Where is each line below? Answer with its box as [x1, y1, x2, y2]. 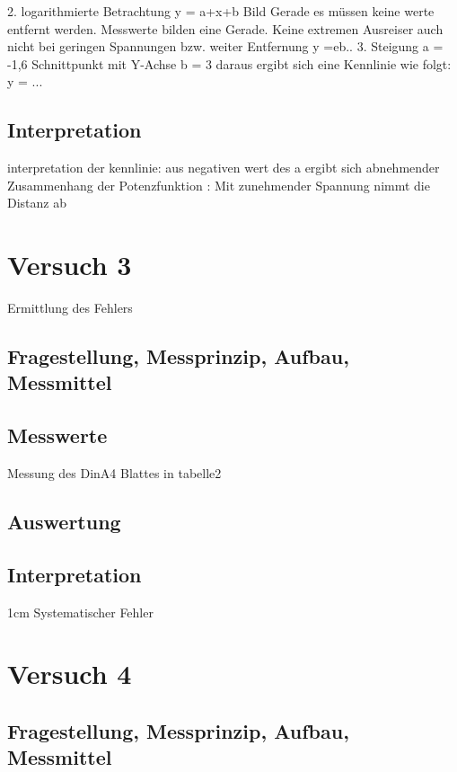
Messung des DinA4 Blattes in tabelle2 [7, 464, 222, 483]
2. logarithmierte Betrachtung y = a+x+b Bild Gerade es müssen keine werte [7, 2, 435, 20]
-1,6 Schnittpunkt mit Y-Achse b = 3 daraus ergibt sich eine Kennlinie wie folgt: [7, 54, 452, 73]
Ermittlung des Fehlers [7, 298, 133, 317]
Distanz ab [7, 193, 66, 212]
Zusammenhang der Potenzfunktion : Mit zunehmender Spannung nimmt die [7, 175, 430, 194]
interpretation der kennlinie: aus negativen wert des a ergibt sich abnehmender [7, 158, 440, 177]
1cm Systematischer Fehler [7, 602, 154, 621]
